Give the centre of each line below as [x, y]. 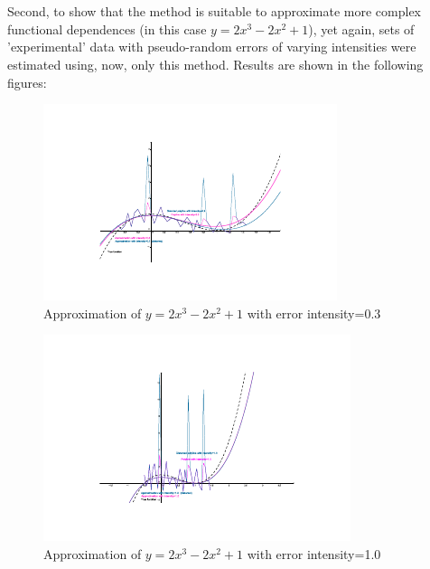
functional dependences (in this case [107, 28]
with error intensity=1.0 [314, 553]
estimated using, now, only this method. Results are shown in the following [215, 64]
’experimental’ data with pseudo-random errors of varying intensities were [212, 47]
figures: [27, 82]
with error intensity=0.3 [314, 313]
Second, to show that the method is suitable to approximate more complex [215, 11]
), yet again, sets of [361, 28]
